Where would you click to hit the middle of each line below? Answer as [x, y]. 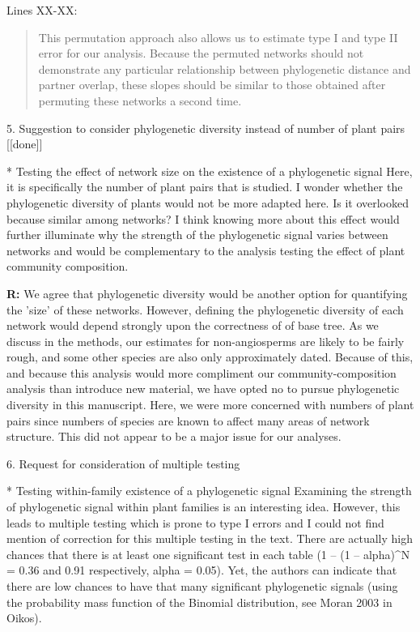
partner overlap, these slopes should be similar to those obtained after [212, 85]
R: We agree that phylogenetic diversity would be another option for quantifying [207, 293]
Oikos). [24, 618]
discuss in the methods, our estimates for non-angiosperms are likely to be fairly [206, 341]
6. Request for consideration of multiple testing [123, 463]
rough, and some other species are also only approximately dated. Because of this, [210, 357]
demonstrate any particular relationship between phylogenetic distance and [225, 68]
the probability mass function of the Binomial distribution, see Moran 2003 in [199, 602]
